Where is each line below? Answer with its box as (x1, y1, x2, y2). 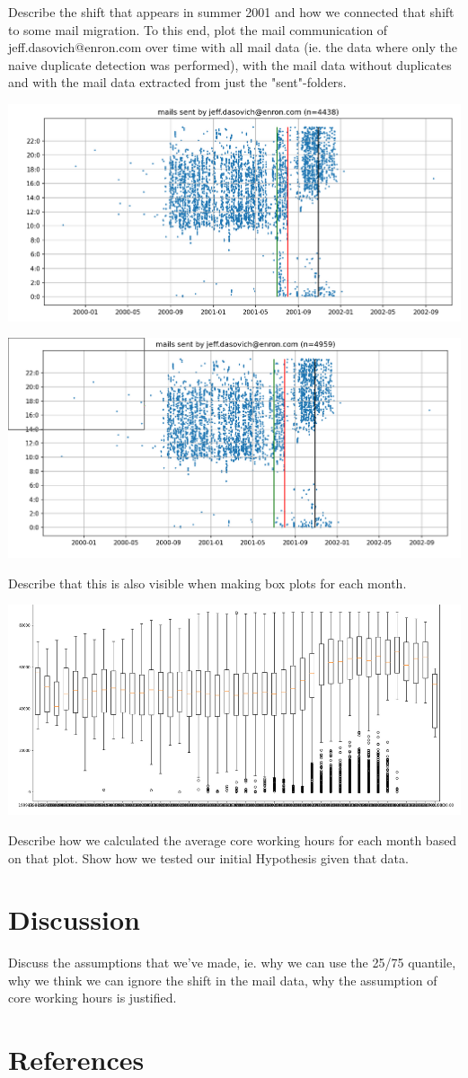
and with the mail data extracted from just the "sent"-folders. (8, 73, 347, 92)
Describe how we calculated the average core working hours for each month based (8, 830, 457, 849)
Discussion (8, 901, 140, 938)
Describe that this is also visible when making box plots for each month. (8, 573, 407, 592)
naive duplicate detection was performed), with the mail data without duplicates (8, 55, 452, 74)
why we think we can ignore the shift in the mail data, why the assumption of (8, 970, 437, 989)
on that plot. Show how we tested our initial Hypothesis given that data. (8, 848, 409, 867)
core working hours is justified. (8, 988, 177, 1007)
